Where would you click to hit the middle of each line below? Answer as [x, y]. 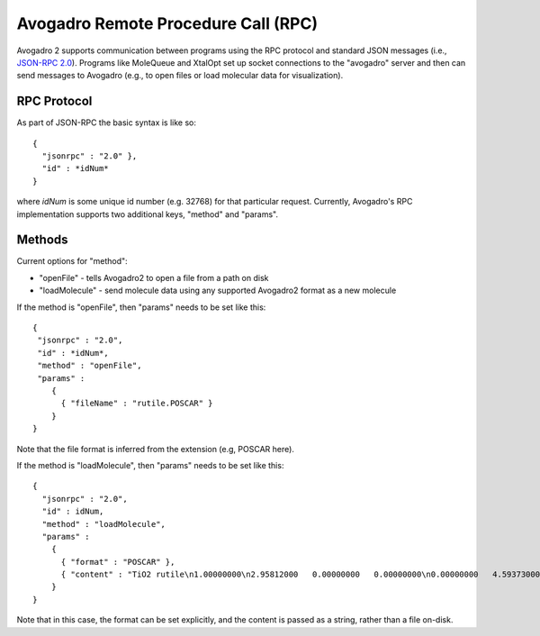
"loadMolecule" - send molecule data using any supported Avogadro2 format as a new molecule [218, 291]
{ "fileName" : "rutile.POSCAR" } [137, 404]
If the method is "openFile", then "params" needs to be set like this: [141, 307]
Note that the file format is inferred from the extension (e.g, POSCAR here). [155, 449]
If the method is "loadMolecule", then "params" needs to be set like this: [150, 465]
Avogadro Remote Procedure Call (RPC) [167, 23]
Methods [42, 240]
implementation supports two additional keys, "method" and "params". [148, 214]
